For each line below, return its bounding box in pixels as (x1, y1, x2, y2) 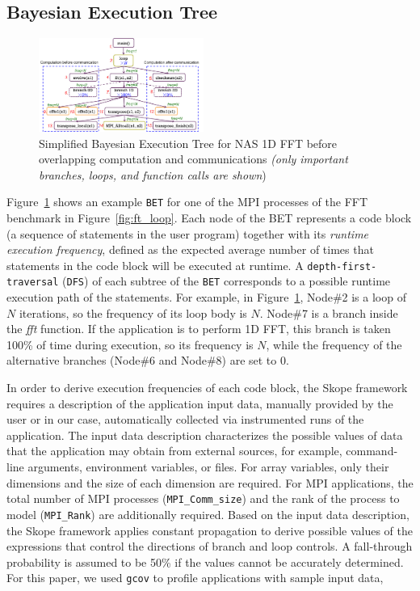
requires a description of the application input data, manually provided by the (6, 395, 393, 412)
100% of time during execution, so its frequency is (6, 336, 254, 352)
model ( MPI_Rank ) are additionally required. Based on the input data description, (6, 505, 409, 522)
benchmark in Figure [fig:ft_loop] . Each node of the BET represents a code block (6, 209, 412, 226)
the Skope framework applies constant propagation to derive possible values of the (6, 521, 413, 538)
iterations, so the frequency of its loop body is (19, 304, 247, 321)
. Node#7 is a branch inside (259, 304, 398, 321)
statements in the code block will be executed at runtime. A (6, 256, 304, 273)
